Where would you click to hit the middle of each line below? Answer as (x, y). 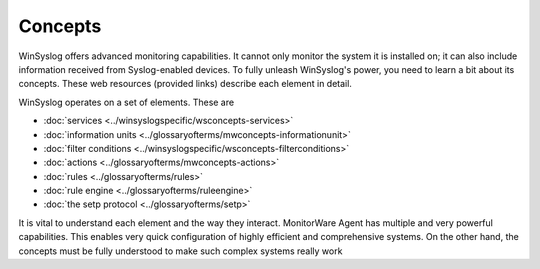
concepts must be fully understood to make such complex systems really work (180, 251)
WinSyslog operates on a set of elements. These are (126, 102)
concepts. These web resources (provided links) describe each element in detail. (185, 84)
